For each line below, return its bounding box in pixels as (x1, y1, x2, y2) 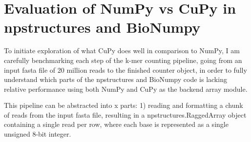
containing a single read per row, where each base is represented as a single (4, 119, 229, 129)
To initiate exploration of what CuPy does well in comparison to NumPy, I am (4, 45, 240, 56)
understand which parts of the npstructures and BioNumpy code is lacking (4, 74, 227, 84)
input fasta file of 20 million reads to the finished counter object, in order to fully (4, 64, 247, 75)
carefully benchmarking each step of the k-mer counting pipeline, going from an (4, 55, 242, 65)
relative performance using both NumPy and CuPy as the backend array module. (4, 83, 248, 94)
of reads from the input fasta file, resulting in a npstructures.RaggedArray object (4, 109, 247, 120)
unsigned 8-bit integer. (4, 129, 71, 139)
